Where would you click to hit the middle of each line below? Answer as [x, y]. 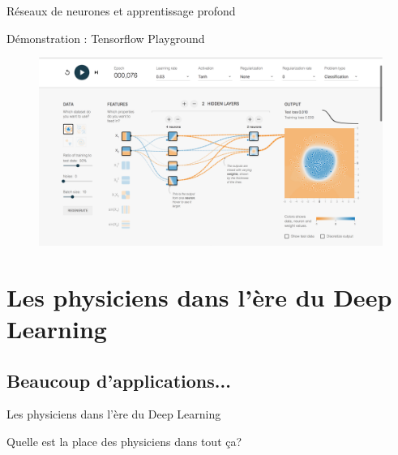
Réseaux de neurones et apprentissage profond [121, 11]
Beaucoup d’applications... [119, 380]
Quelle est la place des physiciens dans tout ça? [124, 442]
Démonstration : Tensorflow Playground [106, 38]
